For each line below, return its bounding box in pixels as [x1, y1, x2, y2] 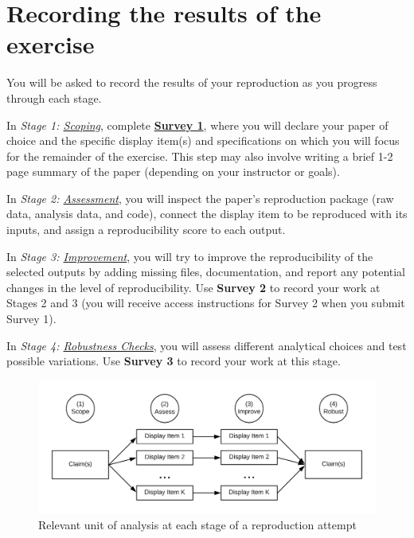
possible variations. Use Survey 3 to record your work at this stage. [6, 353, 341, 369]
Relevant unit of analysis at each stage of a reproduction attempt [38, 517, 357, 533]
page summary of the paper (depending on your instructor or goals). [6, 163, 340, 180]
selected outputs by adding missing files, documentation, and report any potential [6, 263, 406, 280]
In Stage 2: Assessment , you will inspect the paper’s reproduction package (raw [6, 189, 394, 206]
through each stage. [6, 89, 102, 106]
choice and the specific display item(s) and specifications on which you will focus [6, 132, 400, 149]
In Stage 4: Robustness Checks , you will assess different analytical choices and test [6, 337, 407, 353]
